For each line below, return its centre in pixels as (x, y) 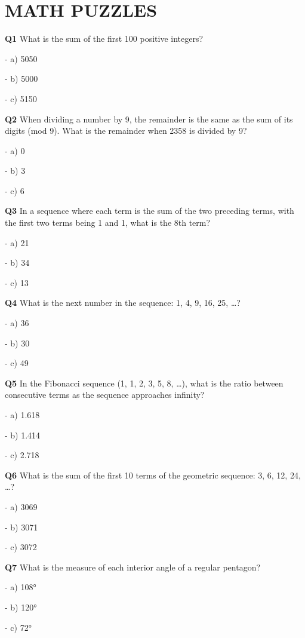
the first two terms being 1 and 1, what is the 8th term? (108, 223)
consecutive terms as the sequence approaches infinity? (105, 395)
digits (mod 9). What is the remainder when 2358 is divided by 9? (126, 131)
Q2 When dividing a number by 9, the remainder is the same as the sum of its (149, 119)
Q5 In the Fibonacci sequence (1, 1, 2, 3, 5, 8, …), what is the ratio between (144, 383)
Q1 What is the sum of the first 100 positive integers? (104, 39)
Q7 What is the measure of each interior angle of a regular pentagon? (133, 567)
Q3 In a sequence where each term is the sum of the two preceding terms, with (150, 211)
